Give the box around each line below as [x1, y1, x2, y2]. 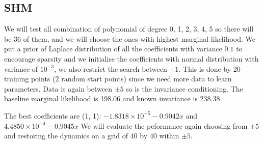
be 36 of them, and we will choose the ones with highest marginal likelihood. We [4, 33, 255, 44]
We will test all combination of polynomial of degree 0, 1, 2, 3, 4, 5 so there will [4, 23, 254, 34]
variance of [4, 63, 38, 74]
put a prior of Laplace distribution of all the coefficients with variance [4, 43, 222, 54]
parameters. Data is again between [4, 83, 112, 94]
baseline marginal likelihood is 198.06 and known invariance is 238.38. [4, 93, 222, 104]
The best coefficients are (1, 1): [4, 110, 101, 121]
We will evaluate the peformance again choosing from [81, 120, 248, 131]
